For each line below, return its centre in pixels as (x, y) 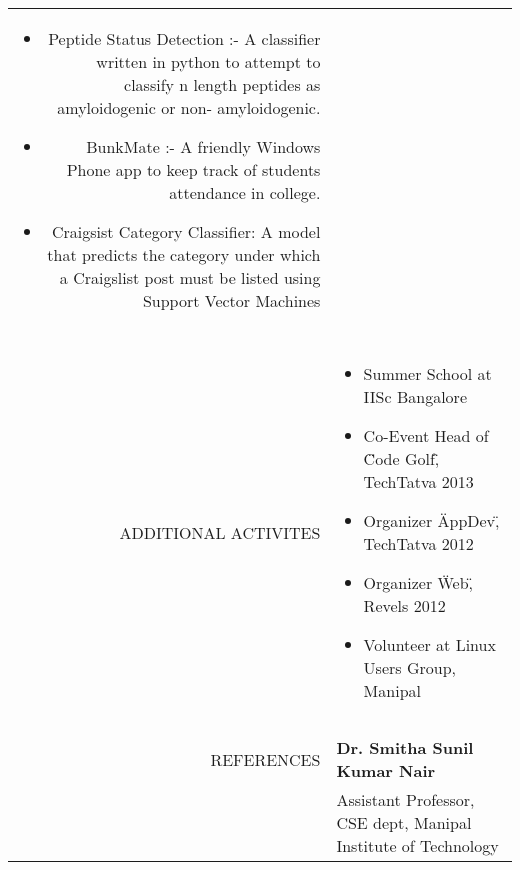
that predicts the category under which (184, 254)
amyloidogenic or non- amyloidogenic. (189, 107)
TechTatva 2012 (418, 543)
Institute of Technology (417, 845)
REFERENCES (265, 759)
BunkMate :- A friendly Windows (203, 146)
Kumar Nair (386, 770)
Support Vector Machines (231, 300)
